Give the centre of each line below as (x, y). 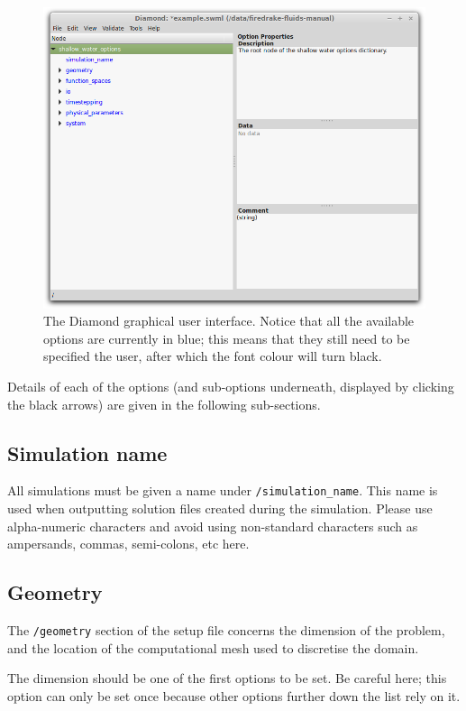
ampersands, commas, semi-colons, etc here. (128, 544)
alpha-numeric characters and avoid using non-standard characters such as (213, 526)
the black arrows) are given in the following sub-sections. (164, 404)
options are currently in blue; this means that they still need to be (227, 338)
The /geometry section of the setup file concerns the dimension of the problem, (226, 629)
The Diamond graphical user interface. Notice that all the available (229, 321)
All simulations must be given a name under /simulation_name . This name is (223, 490)
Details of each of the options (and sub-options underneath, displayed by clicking (231, 386)
